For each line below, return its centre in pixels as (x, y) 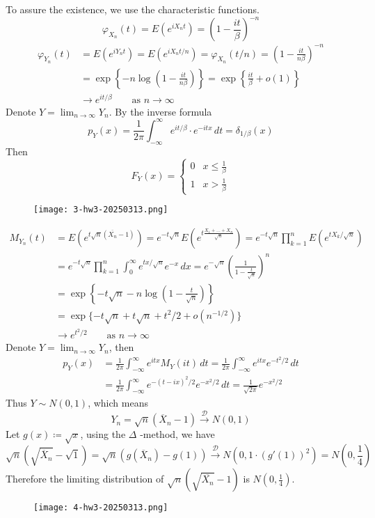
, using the (103, 434)
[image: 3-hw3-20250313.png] (101, 210)
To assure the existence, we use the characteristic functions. (133, 9)
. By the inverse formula (160, 111)
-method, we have (177, 434)
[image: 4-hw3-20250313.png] (101, 508)
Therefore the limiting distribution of (85, 479)
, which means (118, 403)
